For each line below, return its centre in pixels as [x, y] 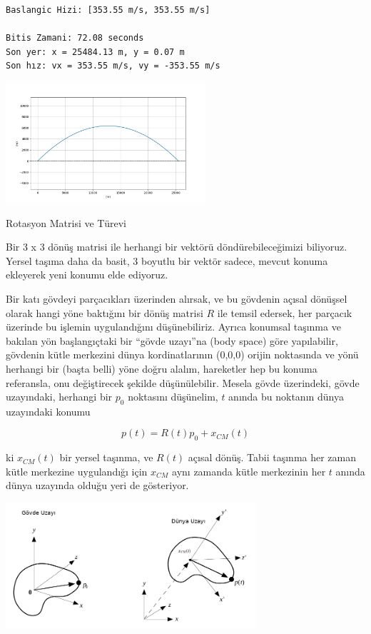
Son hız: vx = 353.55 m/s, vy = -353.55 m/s [113, 66]
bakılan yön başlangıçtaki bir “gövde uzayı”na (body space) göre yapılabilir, [172, 340]
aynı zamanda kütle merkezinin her [249, 471]
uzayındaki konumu [48, 411]
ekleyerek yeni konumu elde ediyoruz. [87, 275]
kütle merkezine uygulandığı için [77, 471]
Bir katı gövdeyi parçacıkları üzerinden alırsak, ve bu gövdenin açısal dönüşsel [177, 298]
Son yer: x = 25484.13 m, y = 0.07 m [95, 52]
